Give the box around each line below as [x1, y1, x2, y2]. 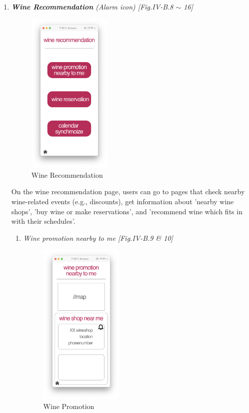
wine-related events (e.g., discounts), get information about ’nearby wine [11, 196, 234, 207]
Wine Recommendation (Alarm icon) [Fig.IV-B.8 [11, 2, 173, 12]
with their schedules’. [11, 216, 75, 226]
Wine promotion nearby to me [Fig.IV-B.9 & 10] [23, 232, 173, 243]
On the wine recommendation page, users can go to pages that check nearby [11, 186, 245, 197]
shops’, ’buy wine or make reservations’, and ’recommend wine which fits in [11, 206, 242, 216]
